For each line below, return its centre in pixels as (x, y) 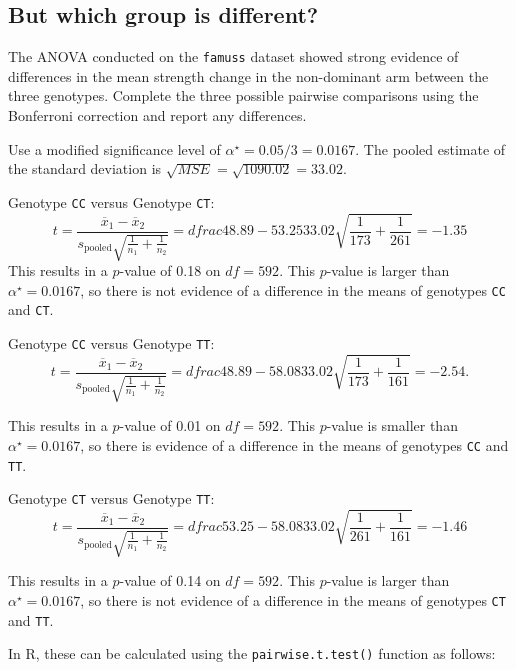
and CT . (31, 309)
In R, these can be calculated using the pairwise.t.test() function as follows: (252, 653)
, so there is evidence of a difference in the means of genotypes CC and (294, 444)
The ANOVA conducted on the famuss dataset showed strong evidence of (233, 56)
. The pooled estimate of (430, 148)
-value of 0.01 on (170, 425)
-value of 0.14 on (170, 580)
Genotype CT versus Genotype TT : (111, 498)
